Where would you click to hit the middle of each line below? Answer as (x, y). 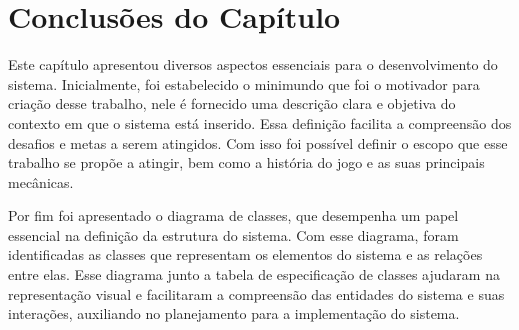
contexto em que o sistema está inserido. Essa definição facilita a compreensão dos (260, 122)
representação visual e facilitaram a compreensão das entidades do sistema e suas (256, 293)
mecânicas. (41, 181)
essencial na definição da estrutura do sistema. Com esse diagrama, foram (233, 234)
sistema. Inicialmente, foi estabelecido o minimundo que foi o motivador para (244, 83)
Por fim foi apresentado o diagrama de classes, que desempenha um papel (233, 215)
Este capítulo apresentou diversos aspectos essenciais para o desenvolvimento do (253, 64)
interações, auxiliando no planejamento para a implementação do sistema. (234, 313)
